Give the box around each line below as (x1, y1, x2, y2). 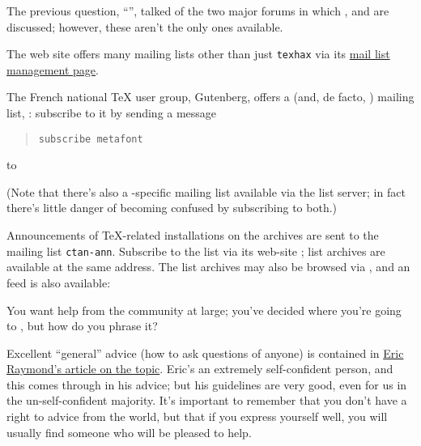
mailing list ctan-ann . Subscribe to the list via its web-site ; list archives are (6, 242, 385, 259)
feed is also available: (6, 274, 111, 291)
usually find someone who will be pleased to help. (6, 423, 252, 440)
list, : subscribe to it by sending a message (6, 104, 217, 121)
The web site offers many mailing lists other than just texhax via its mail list (6, 45, 390, 62)
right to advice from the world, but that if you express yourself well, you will (6, 408, 388, 425)
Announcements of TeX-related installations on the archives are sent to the (6, 227, 379, 244)
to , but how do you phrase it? (6, 317, 158, 334)
